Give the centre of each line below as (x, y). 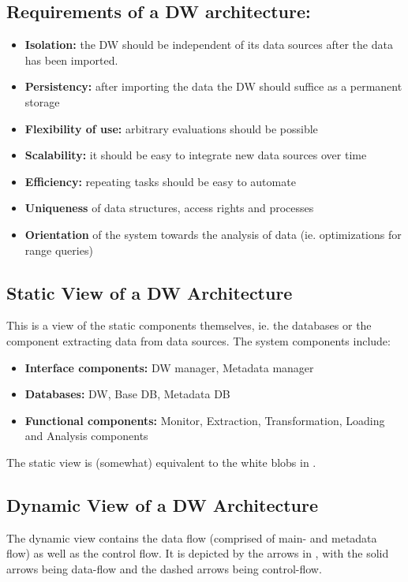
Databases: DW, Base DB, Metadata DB (127, 394)
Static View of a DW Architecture (150, 292)
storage (42, 101)
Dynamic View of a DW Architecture (163, 504)
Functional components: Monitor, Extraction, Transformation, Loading (205, 420)
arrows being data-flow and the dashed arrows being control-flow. (164, 568)
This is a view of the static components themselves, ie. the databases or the (189, 325)
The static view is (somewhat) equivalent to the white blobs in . (161, 462)
